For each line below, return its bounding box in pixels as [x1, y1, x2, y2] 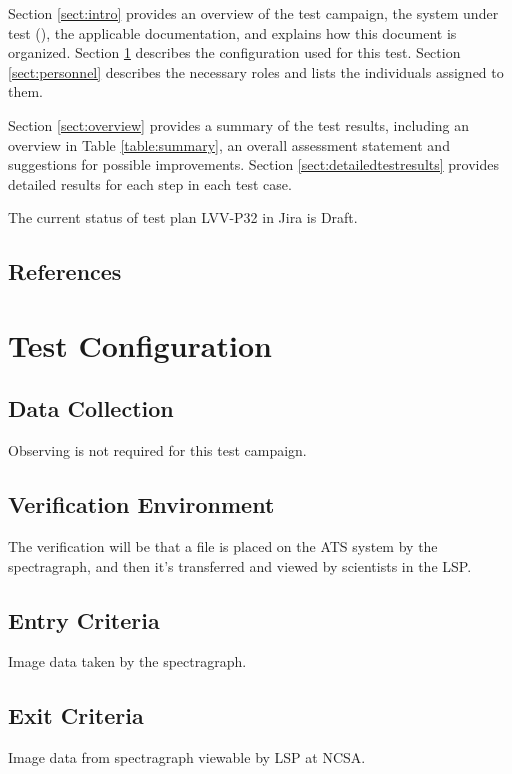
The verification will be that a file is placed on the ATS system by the [8, 536, 438, 557]
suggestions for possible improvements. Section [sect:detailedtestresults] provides [8, 154, 499, 175]
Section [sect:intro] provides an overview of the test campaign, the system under [8, 3, 499, 23]
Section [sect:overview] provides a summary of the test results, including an [8, 114, 470, 135]
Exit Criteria [8, 700, 144, 731]
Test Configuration [8, 324, 272, 365]
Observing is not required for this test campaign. [8, 440, 307, 461]
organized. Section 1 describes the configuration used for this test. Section [8, 42, 461, 63]
